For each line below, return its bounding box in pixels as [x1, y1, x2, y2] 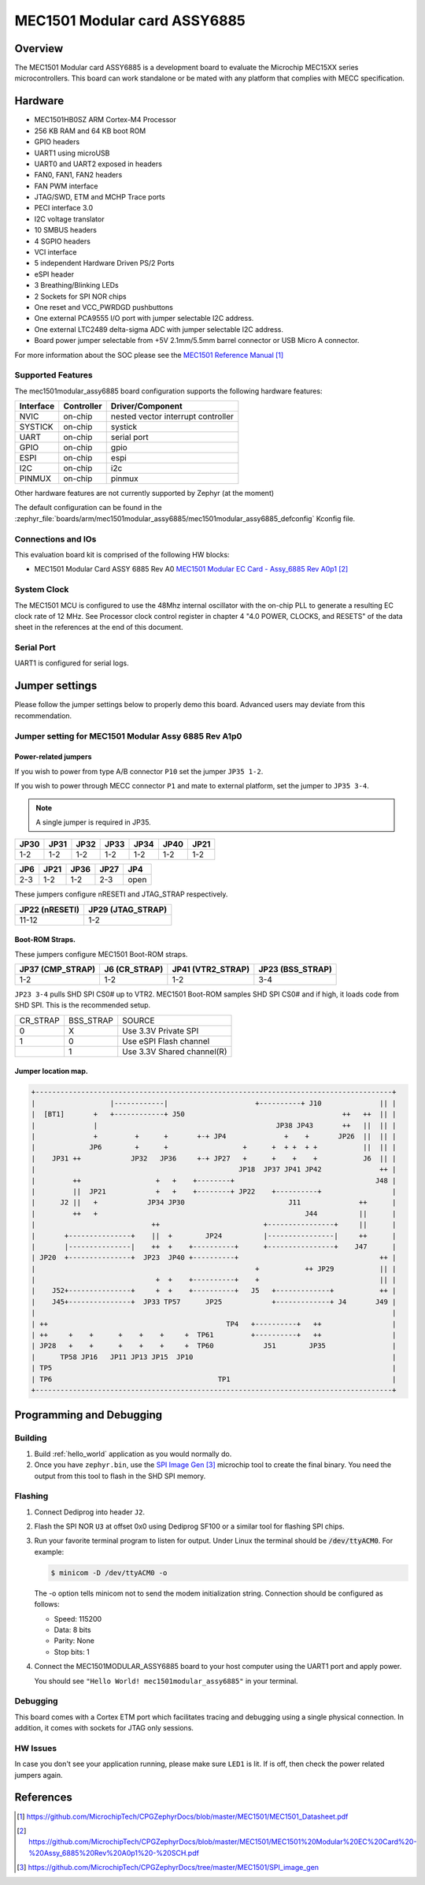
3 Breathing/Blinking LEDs [34, 281, 120, 290]
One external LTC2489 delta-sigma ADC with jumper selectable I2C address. [34, 324, 283, 334]
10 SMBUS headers [34, 225, 98, 235]
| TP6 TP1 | [31, 1374, 397, 1384]
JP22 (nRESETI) [19, 903, 80, 915]
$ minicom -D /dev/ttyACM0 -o [50, 1568, 168, 1577]
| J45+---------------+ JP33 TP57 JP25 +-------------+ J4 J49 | [31, 1297, 397, 1306]
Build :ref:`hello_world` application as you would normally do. [34, 1449, 232, 1458]
